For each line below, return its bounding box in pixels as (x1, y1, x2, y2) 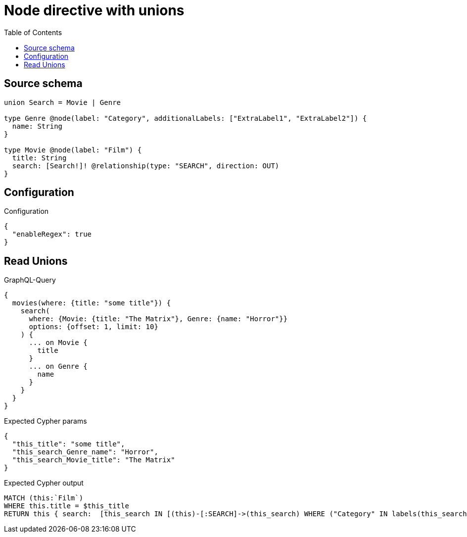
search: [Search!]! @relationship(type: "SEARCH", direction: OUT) (12, 161, 280, 170)
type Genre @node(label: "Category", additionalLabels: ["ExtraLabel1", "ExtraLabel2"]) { (4, 114, 367, 122)
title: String (12, 153, 67, 162)
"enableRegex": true (12, 230, 92, 239)
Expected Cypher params (4, 417, 87, 426)
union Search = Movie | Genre (4, 98, 121, 106)
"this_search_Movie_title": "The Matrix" (12, 456, 175, 464)
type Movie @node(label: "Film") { (4, 146, 142, 154)
